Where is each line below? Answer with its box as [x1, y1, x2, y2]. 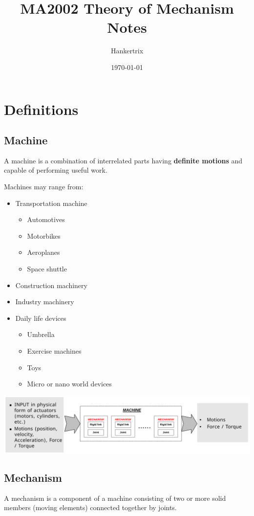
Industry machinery [15, 296, 74, 307]
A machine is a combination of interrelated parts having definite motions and [4, 155, 243, 165]
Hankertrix [110, 45, 144, 56]
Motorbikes [27, 230, 61, 241]
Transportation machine [15, 198, 87, 208]
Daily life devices [15, 313, 66, 323]
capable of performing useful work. [4, 165, 107, 175]
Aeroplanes [27, 247, 60, 257]
